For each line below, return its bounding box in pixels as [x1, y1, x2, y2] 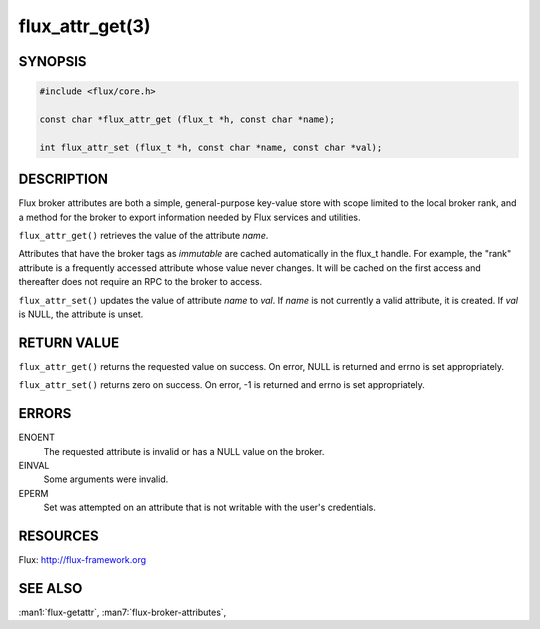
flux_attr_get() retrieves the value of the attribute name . [18, 230, 269, 241]
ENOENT [18, 431, 55, 444]
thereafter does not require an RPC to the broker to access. [18, 276, 263, 288]
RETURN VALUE [18, 334, 120, 351]
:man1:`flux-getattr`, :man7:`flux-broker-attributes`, [18, 606, 227, 618]
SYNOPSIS [18, 53, 87, 70]
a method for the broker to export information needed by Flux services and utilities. [18, 211, 361, 223]
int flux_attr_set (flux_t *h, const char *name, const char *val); [39, 141, 383, 153]
